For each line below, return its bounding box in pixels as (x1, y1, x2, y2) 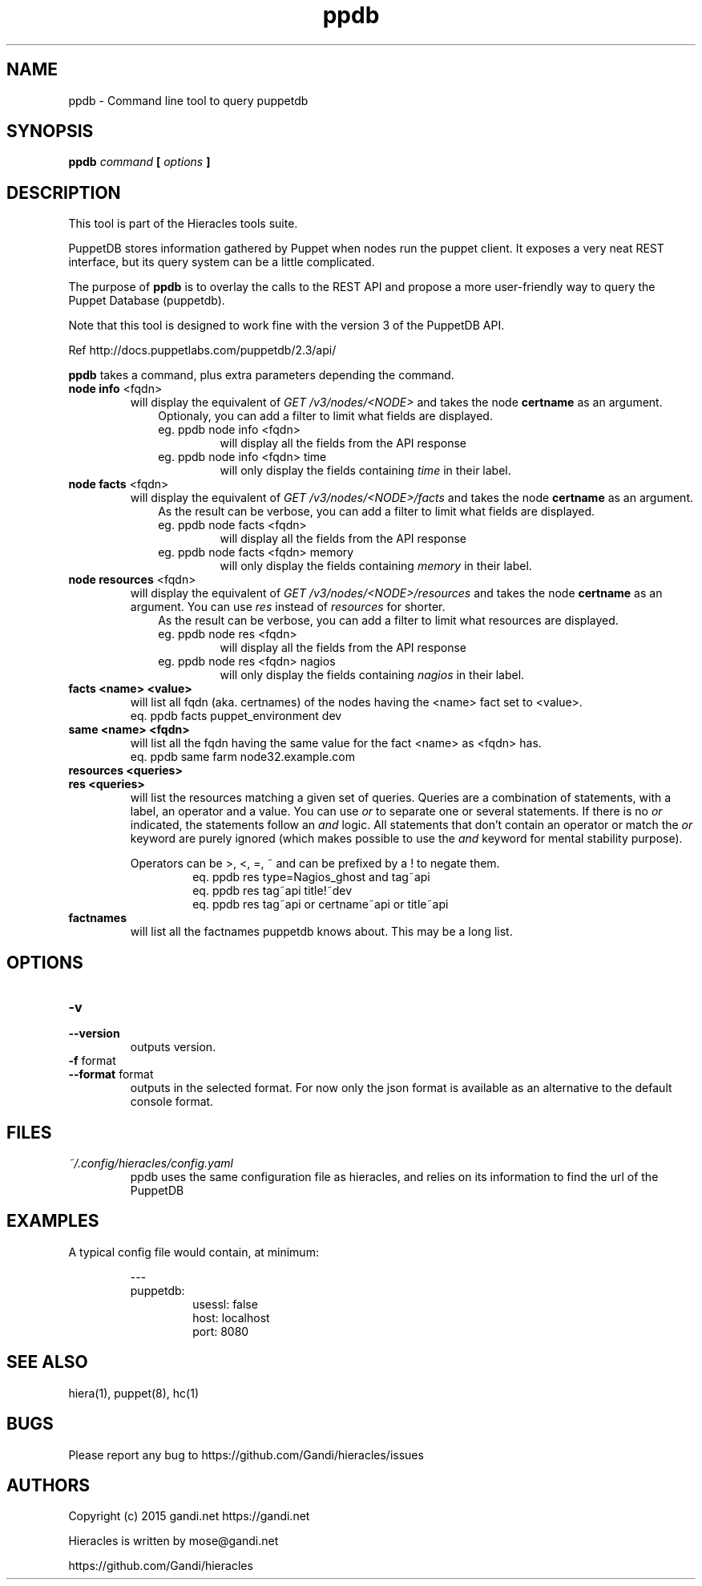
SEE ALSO (6, 1352, 88, 1373)
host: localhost (192, 1310, 270, 1325)
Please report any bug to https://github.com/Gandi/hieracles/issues (68, 1447, 424, 1462)
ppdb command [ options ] (68, 155, 211, 169)
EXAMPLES (6, 1211, 99, 1232)
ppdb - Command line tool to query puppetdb (68, 93, 309, 107)
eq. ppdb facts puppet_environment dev (130, 709, 342, 723)
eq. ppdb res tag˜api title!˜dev (192, 884, 353, 898)
